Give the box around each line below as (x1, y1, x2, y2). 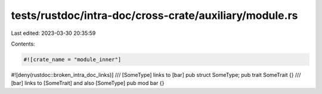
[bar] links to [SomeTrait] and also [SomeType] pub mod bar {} (11, 80, 165, 87)
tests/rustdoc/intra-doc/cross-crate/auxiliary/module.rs (11, 9, 298, 22)
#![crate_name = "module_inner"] (23, 56, 122, 63)
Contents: (11, 40, 35, 47)
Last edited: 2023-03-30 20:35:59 (11, 30, 96, 37)
